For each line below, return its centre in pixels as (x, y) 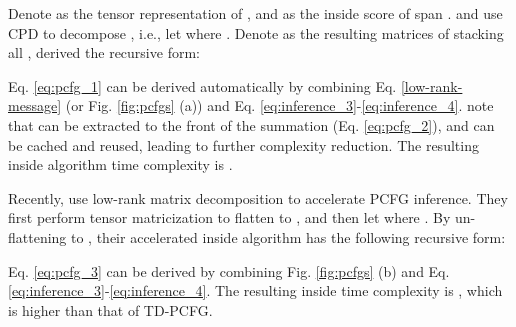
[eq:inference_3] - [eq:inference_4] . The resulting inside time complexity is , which (255, 290)
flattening (37, 236)
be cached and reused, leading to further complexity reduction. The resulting (243, 144)
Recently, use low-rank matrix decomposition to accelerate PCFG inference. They (258, 197)
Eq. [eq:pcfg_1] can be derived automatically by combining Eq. (202, 85)
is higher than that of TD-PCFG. (110, 309)
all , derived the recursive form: (104, 52)
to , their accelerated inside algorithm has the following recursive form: (288, 236)
